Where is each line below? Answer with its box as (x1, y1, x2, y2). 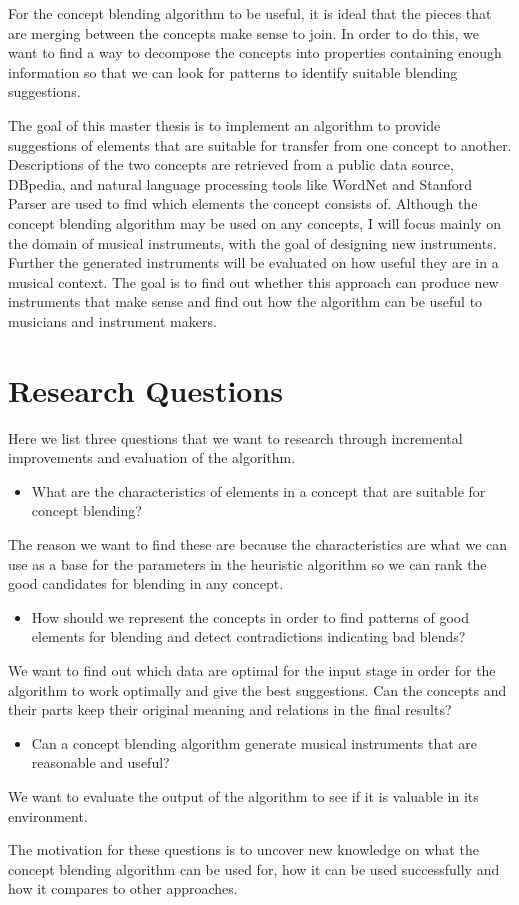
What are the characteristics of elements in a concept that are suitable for (31, 480, 486, 501)
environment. (8, 805, 88, 826)
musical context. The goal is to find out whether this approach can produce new (8, 271, 499, 292)
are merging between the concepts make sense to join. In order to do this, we (8, 22, 479, 43)
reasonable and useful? (31, 752, 170, 773)
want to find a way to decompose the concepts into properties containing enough (8, 42, 502, 63)
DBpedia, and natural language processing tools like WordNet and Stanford (8, 173, 473, 194)
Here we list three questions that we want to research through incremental (8, 427, 463, 448)
